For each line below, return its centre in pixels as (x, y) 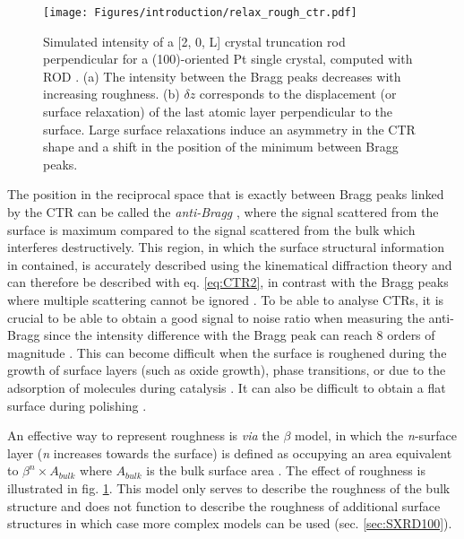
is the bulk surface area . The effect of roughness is (286, 470)
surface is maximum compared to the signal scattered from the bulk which (211, 229)
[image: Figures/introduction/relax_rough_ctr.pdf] (200, 13)
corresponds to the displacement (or (298, 94)
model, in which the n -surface (376, 435)
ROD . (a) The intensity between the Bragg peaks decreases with (222, 76)
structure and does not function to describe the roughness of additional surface (224, 505)
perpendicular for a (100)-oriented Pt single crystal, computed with (228, 59)
